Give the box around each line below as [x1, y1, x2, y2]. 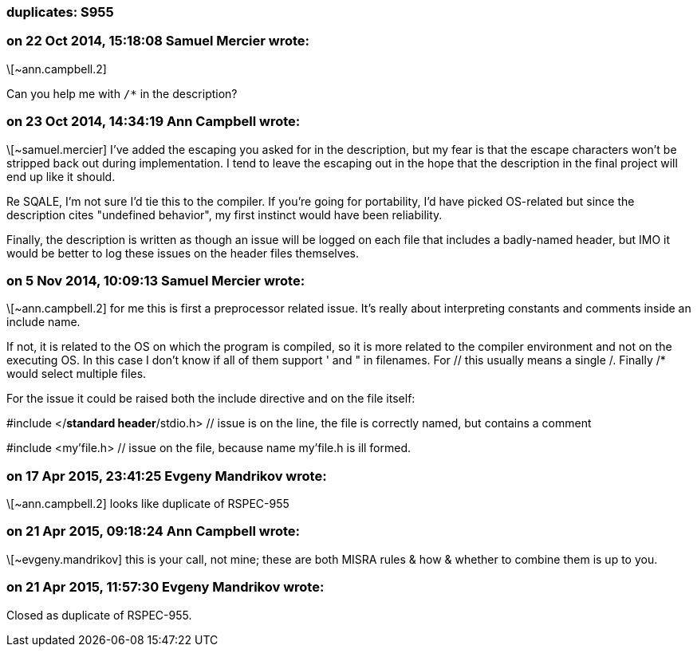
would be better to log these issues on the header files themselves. [6, 246, 359, 260]
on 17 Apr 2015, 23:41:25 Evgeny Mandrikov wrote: [6, 467, 327, 484]
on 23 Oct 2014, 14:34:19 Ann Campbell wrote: [6, 113, 301, 130]
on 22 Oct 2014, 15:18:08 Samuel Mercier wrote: [6, 33, 310, 49]
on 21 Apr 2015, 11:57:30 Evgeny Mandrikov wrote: [6, 579, 325, 596]
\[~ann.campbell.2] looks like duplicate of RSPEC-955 [6, 497, 289, 510]
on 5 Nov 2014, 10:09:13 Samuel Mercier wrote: [6, 272, 305, 289]
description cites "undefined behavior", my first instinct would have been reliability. [6, 207, 443, 222]
